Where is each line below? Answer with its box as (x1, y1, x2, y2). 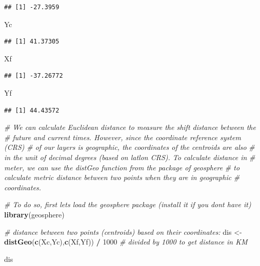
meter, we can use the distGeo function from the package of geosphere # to (4, 162, 240, 172)
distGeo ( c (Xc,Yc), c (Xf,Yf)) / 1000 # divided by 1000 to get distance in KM (4, 236, 248, 247)
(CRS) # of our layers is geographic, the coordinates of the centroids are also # (4, 142, 255, 152)
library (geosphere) (4, 209, 65, 219)
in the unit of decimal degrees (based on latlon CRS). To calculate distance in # (4, 151, 255, 162)
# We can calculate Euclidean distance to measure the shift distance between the (4, 122, 256, 132)
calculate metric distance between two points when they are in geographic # (4, 172, 240, 183)
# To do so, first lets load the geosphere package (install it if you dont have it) (4, 199, 251, 210)
